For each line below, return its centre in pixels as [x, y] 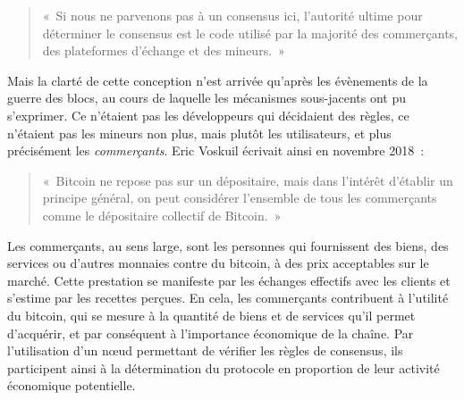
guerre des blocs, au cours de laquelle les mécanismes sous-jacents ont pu [207, 98]
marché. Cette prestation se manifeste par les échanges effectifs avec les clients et [229, 280]
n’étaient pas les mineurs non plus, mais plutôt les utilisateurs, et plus [199, 133]
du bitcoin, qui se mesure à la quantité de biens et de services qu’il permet [211, 315]
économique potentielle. [72, 385]
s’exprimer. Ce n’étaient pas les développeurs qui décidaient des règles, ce [208, 115]
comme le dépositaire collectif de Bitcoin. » [162, 215]
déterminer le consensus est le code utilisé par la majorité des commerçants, [250, 33]
